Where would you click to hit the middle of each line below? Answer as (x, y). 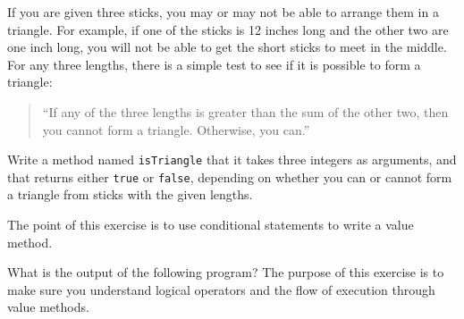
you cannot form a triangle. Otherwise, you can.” (176, 129)
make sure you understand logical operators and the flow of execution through (221, 289)
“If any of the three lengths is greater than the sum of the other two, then (245, 111)
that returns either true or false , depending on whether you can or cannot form (230, 176)
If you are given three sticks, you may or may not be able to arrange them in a (223, 12)
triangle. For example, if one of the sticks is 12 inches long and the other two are (228, 29)
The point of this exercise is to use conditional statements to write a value (211, 225)
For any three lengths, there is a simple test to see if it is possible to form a (214, 64)
